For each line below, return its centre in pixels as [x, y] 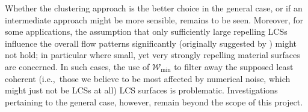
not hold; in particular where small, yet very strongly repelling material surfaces [152, 55]
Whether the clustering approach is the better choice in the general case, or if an [154, 8]
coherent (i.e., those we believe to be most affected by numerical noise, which [148, 78]
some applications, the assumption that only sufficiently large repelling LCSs [146, 31]
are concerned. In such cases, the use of [77, 66]
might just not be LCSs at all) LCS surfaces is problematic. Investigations [141, 90]
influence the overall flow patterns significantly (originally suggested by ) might [151, 43]
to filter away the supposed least [234, 66]
